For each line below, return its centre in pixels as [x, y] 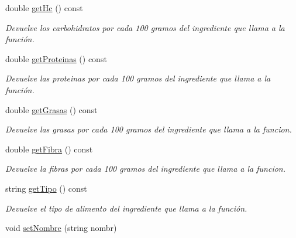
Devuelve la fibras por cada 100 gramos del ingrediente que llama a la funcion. [146, 169]
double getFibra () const [49, 149]
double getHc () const [44, 8]
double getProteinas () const [56, 58]
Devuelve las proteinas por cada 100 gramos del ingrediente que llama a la [138, 78]
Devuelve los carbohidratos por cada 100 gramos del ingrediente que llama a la [145, 27]
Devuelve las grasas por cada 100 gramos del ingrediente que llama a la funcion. [149, 129]
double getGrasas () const [51, 109]
